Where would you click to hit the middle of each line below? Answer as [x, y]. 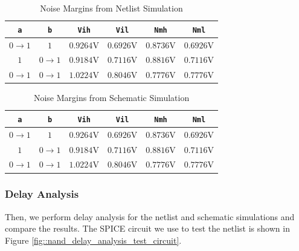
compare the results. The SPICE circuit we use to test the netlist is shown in [147, 228]
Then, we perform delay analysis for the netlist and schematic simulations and [150, 216]
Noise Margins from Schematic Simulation [111, 98]
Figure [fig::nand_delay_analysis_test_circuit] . [93, 240]
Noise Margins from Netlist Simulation [111, 8]
